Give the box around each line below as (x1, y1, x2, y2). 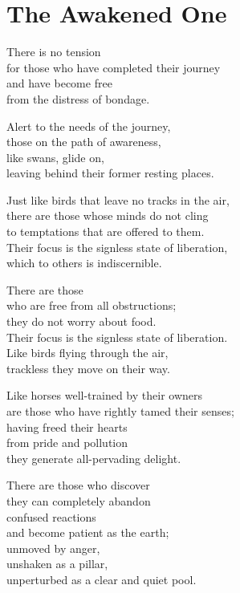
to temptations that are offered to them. (6, 223, 205, 240)
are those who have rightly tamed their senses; (6, 403, 234, 419)
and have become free (6, 75, 112, 91)
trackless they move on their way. (6, 359, 170, 376)
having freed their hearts (6, 418, 128, 435)
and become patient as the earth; (6, 524, 169, 541)
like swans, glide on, (6, 148, 104, 165)
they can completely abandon (6, 492, 151, 509)
